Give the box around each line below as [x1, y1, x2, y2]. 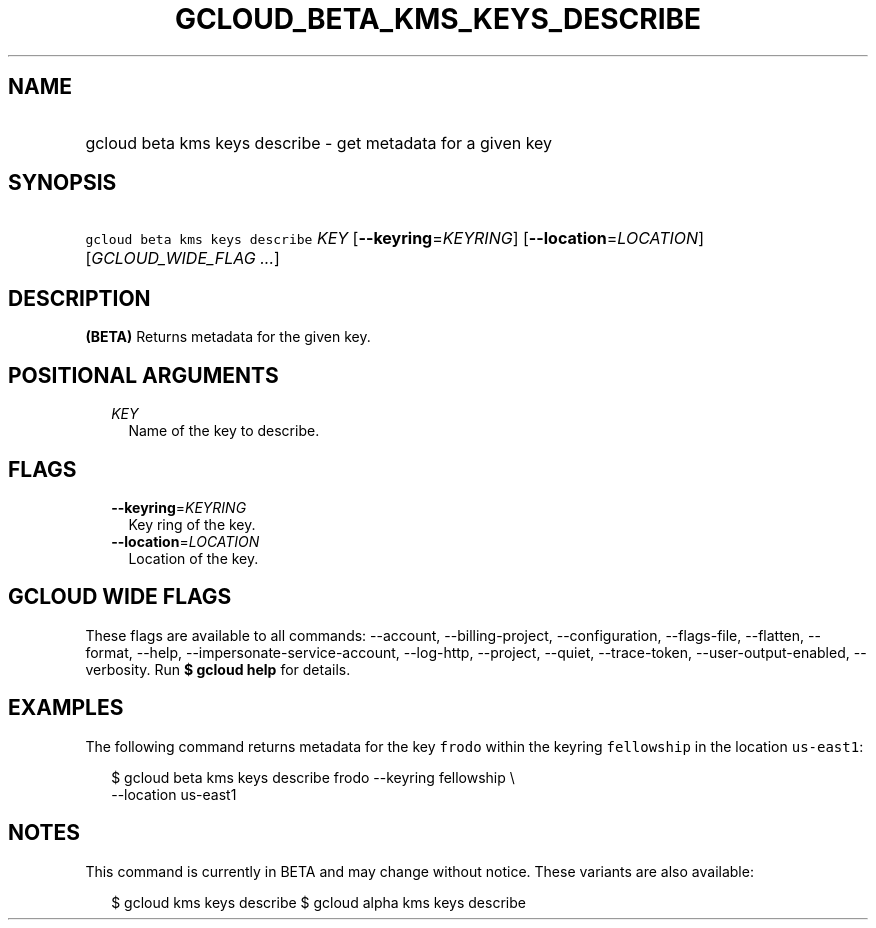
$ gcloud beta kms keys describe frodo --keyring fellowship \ [111, 768, 515, 786]
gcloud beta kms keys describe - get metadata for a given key [85, 132, 553, 153]
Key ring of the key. [128, 515, 256, 533]
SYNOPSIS [8, 170, 117, 196]
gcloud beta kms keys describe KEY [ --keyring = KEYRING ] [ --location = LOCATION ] [85, 228, 704, 249]
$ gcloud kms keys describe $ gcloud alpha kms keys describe [111, 893, 526, 911]
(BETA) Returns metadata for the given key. [85, 328, 371, 346]
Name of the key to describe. [128, 422, 320, 440]
